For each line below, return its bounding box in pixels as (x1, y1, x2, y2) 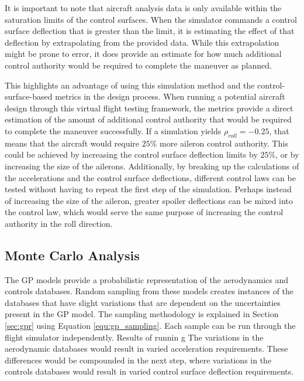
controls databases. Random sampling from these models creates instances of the (5, 285, 294, 297)
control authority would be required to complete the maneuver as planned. (5, 59, 272, 71)
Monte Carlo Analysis (5, 246, 140, 264)
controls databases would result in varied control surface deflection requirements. (5, 365, 294, 377)
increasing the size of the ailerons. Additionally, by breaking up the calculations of (5, 159, 299, 172)
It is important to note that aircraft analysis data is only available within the (5, 2, 282, 13)
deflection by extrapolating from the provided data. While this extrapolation (5, 36, 279, 48)
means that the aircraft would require (5, 137, 140, 149)
